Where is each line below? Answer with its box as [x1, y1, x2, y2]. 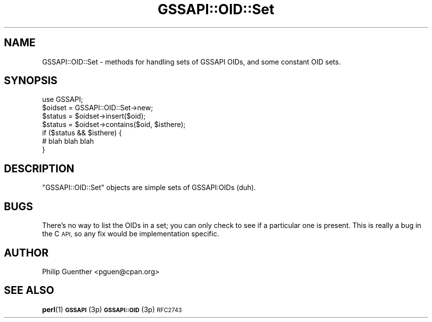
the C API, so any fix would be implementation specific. [42, 229, 219, 238]
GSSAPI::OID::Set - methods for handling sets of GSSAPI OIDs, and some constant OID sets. [42, 57, 341, 66]
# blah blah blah [42, 137, 94, 146]
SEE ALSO [4, 284, 54, 297]
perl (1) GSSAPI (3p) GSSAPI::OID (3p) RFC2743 [42, 305, 182, 314]
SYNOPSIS [4, 74, 58, 87]
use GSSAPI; [42, 95, 83, 104]
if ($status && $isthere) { [42, 129, 122, 137]
